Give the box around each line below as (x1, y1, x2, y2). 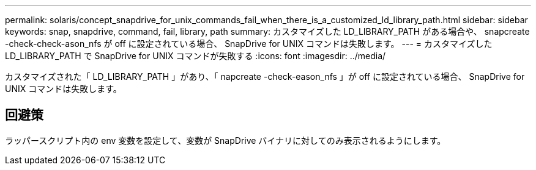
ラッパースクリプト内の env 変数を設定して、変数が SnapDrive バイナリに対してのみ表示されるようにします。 (5, 135, 446, 146)
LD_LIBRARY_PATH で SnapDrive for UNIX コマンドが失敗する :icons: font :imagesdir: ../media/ (5, 51, 386, 61)
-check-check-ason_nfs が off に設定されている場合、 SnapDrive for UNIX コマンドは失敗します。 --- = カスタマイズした (5, 38, 493, 49)
